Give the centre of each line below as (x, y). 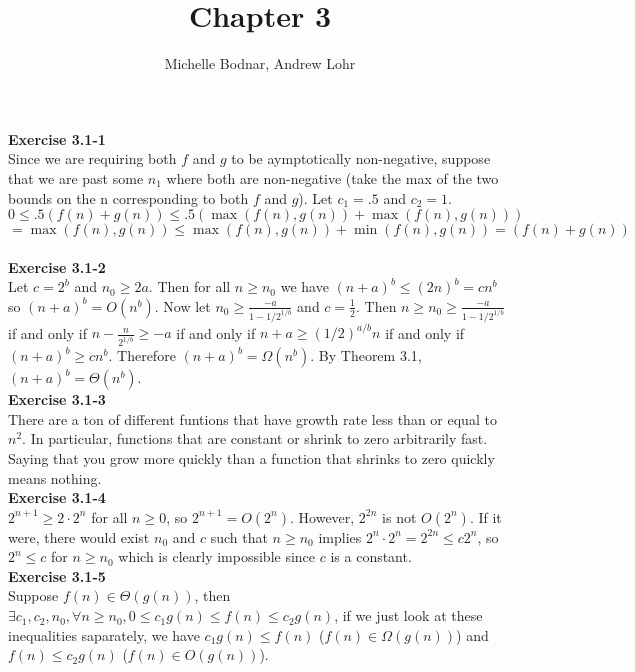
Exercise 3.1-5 (57, 575)
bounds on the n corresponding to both (128, 197)
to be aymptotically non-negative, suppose (361, 158)
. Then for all (189, 286)
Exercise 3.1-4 (57, 497)
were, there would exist (79, 536)
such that (239, 536)
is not (399, 516)
